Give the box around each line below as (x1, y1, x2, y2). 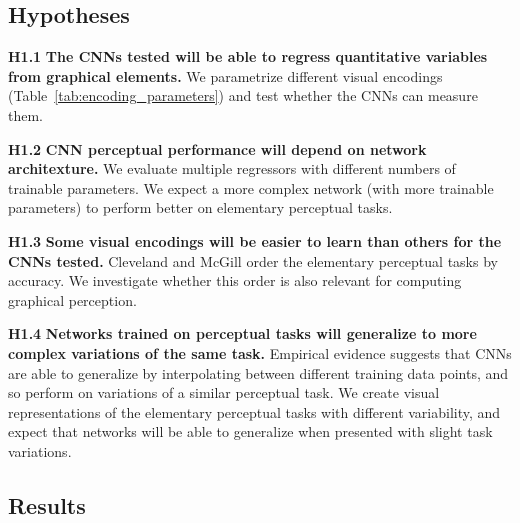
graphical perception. (8, 289, 137, 310)
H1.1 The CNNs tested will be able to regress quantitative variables (8, 46, 488, 67)
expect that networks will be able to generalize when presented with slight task (8, 421, 493, 442)
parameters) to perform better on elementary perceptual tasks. (8, 197, 393, 218)
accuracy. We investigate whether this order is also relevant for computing (8, 270, 462, 291)
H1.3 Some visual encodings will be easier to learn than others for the (8, 230, 502, 251)
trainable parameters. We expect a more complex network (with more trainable (8, 177, 494, 198)
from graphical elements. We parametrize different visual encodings (8, 65, 443, 86)
